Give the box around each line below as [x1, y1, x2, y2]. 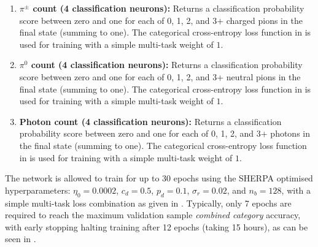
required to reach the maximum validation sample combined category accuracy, [5, 208, 301, 221]
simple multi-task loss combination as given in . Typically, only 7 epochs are [5, 196, 292, 209]
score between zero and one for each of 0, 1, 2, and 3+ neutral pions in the [19, 70, 301, 83]
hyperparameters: [5, 183, 71, 196]
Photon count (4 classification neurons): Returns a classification [19, 115, 282, 127]
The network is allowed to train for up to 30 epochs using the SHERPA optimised [5, 172, 313, 184]
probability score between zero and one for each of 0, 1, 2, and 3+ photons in [19, 127, 310, 140]
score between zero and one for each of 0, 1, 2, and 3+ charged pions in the [19, 13, 303, 26]
